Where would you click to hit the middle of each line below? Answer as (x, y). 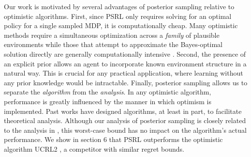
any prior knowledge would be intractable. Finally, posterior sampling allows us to (126, 82)
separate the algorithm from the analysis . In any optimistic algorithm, (108, 92)
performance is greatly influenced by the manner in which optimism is (108, 101)
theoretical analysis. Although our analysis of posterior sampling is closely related (125, 120)
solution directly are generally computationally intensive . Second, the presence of (125, 54)
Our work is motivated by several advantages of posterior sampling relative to (119, 6)
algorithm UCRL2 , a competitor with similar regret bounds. (94, 149)
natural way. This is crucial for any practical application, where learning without (124, 73)
